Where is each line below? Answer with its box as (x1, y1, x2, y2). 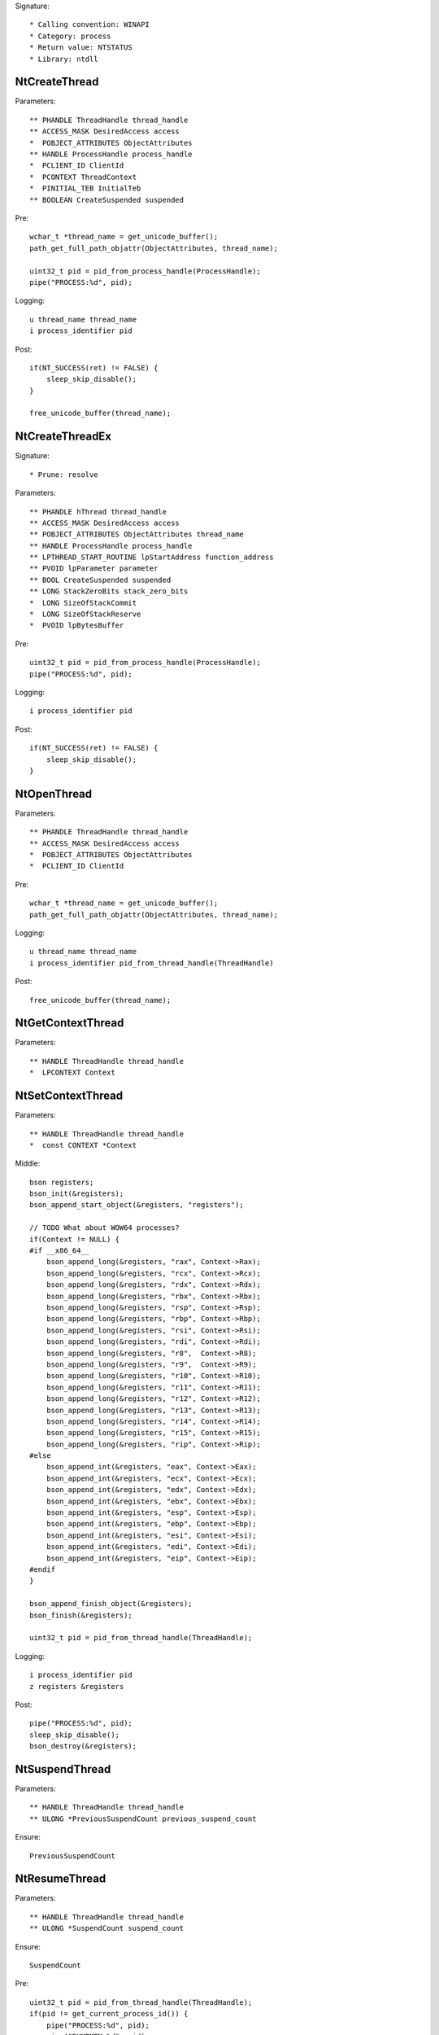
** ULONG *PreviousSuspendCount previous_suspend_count (29, 1814, 257, 1823)
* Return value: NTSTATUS (29, 43, 133, 52)
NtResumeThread (15, 1872, 106, 1886)
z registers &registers (29, 1682, 124, 1691)
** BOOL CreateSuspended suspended (29, 575, 172, 584)
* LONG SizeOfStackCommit (29, 598, 137, 607)
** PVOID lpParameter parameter (29, 564, 159, 573)
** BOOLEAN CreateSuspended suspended (29, 195, 185, 204)
